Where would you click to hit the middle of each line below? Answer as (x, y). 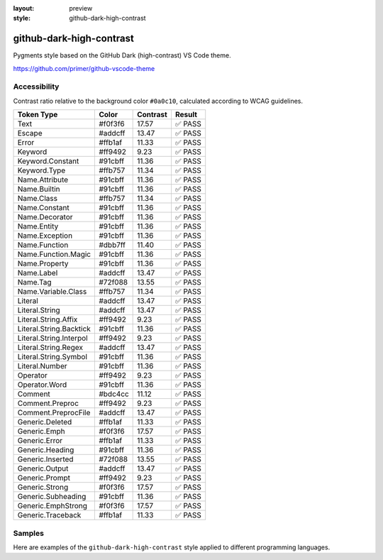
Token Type (38, 115)
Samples (28, 533)
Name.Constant (44, 208)
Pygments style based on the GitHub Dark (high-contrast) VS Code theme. (122, 55)
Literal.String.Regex (50, 348)
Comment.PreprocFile (54, 413)
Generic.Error (40, 441)
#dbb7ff (112, 245)
